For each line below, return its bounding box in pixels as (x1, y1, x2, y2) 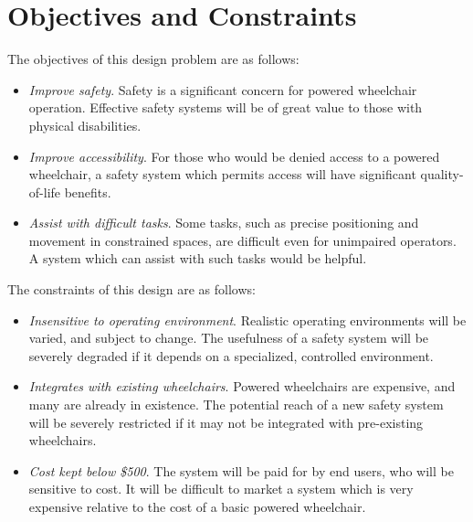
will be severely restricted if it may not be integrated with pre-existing (28, 412, 424, 431)
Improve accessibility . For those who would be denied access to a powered (28, 146, 440, 165)
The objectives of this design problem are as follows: (7, 49, 300, 69)
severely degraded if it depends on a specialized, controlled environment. (28, 346, 434, 365)
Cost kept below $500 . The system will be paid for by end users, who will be (28, 461, 454, 480)
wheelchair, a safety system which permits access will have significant (28, 165, 416, 184)
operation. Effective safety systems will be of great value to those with (28, 98, 423, 117)
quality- (420, 165, 464, 184)
